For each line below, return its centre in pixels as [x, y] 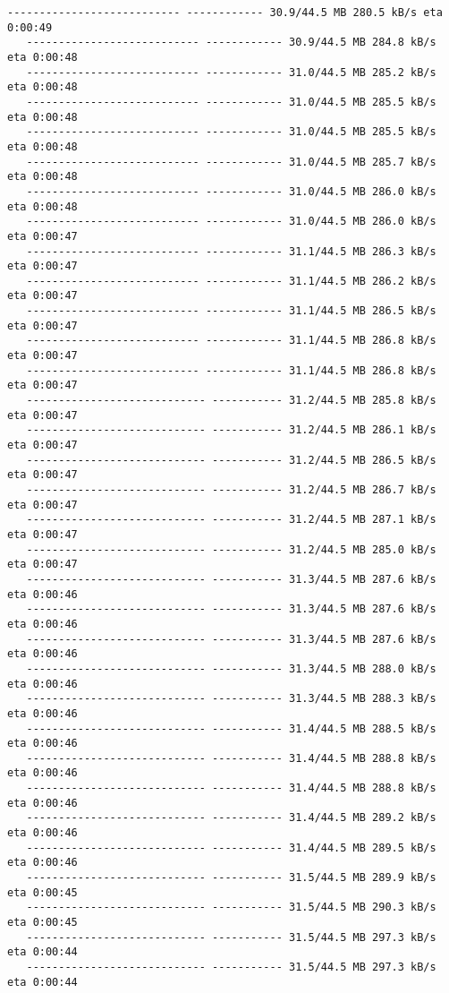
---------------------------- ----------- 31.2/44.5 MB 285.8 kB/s [231, 401]
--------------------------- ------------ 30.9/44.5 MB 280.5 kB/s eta [225, 13]
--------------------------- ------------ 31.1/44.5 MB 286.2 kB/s [231, 281]
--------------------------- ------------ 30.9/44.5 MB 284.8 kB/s [231, 43]
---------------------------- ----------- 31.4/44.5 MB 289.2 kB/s [231, 818]
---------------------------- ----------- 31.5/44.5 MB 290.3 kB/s [231, 907]
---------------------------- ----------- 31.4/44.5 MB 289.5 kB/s [231, 847]
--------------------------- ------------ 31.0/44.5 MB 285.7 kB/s [231, 162]
